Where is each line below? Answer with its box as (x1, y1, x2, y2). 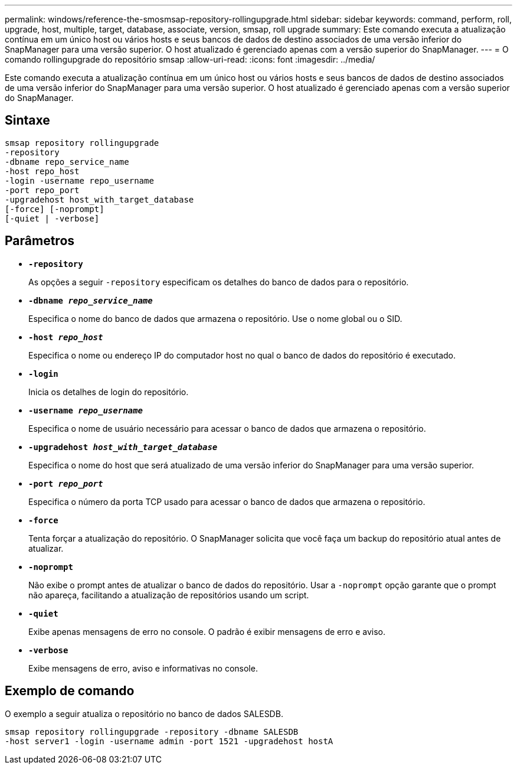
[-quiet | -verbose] (5, 213, 100, 223)
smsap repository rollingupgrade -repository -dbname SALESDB (5, 726, 299, 737)
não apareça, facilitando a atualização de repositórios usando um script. (28, 589, 309, 600)
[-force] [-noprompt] (5, 204, 104, 214)
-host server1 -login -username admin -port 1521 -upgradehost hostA (5, 736, 333, 746)
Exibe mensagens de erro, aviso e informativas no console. (28, 663, 258, 673)
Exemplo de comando (5, 683, 135, 699)
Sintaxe (5, 113, 50, 128)
